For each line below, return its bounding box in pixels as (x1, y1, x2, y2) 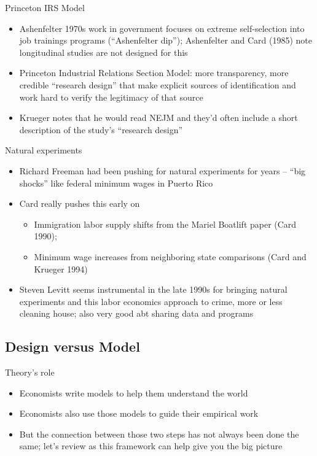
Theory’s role (5, 366, 55, 379)
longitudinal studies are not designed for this (19, 45, 188, 58)
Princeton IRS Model (5, 1, 85, 14)
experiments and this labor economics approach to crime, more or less (19, 295, 283, 307)
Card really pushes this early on (19, 197, 140, 210)
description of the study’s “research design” (19, 123, 183, 136)
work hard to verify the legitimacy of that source (19, 90, 203, 103)
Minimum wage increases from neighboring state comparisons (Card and (34, 250, 307, 263)
